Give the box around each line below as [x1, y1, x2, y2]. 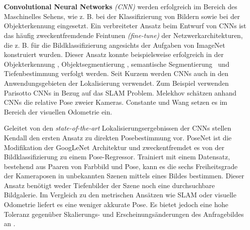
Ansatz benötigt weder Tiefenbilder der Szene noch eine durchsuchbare [4, 180, 215, 190]
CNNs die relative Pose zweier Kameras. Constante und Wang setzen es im [4, 97, 228, 107]
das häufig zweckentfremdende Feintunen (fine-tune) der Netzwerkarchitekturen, [4, 30, 243, 40]
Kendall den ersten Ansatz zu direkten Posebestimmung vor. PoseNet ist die [4, 132, 232, 142]
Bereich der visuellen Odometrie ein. [4, 106, 112, 116]
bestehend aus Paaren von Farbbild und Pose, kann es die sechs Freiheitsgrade [4, 161, 238, 171]
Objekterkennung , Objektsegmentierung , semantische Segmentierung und [4, 58, 230, 69]
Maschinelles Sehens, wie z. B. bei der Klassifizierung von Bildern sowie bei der [4, 11, 240, 21]
